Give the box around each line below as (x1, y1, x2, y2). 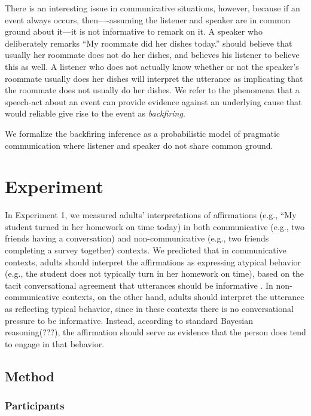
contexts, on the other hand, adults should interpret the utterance (62, 290, 304, 303)
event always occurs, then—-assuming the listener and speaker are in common (5, 13, 291, 26)
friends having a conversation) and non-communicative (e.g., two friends (5, 232, 269, 244)
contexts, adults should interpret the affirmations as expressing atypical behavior (5, 255, 301, 268)
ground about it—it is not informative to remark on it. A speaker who (5, 25, 263, 38)
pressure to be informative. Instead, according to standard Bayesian (5, 314, 253, 326)
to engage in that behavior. (5, 337, 105, 350)
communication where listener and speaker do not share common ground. (5, 139, 273, 151)
